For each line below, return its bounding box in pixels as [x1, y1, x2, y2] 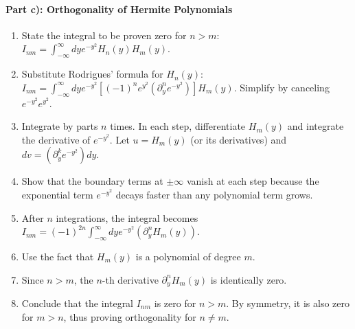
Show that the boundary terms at [21, 174, 163, 188]
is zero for [154, 295, 196, 310]
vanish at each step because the [186, 174, 319, 188]
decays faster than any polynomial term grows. [115, 187, 313, 201]
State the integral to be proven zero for [21, 27, 187, 42]
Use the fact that [21, 249, 94, 263]
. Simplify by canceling [233, 80, 330, 94]
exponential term [21, 187, 93, 201]
